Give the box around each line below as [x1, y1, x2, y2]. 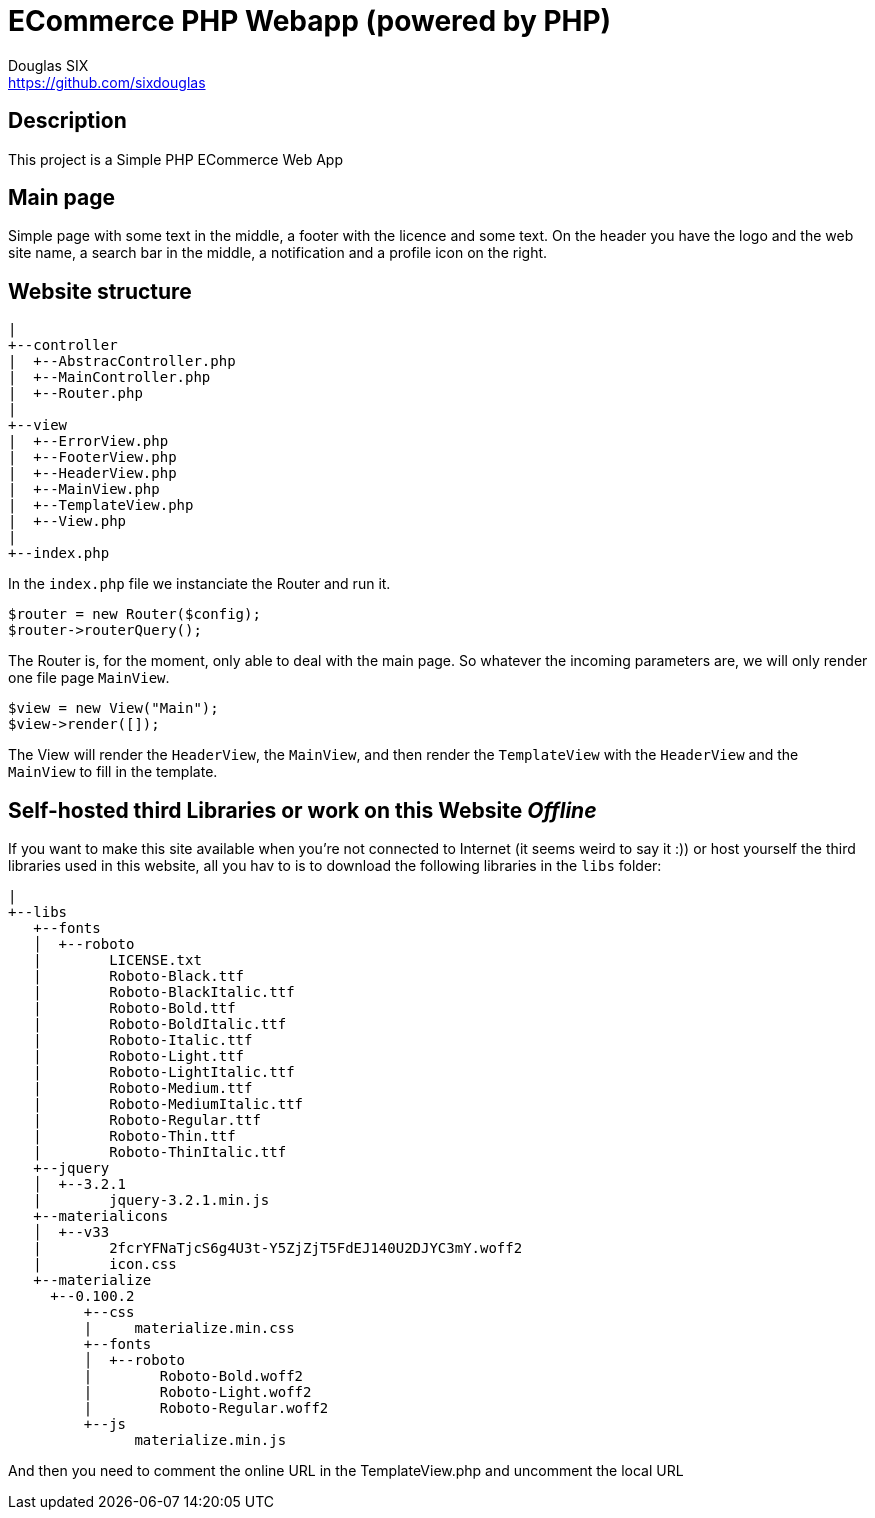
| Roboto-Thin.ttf [33, 1128, 236, 1145]
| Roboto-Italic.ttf [33, 1032, 253, 1049]
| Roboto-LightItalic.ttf [33, 1064, 295, 1081]
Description [8, 108, 127, 134]
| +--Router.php [8, 385, 143, 402]
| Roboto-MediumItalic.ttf [33, 1096, 304, 1113]
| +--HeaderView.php [8, 465, 177, 482]
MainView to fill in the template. [8, 763, 218, 781]
